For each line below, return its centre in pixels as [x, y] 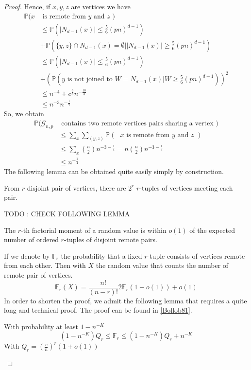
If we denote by [27, 255]
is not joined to [90, 79]
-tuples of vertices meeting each [186, 187]
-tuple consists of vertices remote [196, 255]
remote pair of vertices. [38, 274]
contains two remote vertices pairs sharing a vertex [137, 123]
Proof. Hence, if [27, 6]
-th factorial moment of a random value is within [94, 230]
